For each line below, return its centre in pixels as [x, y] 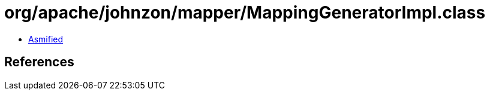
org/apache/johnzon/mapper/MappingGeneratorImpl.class [245, 13]
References [39, 62]
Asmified [46, 39]
